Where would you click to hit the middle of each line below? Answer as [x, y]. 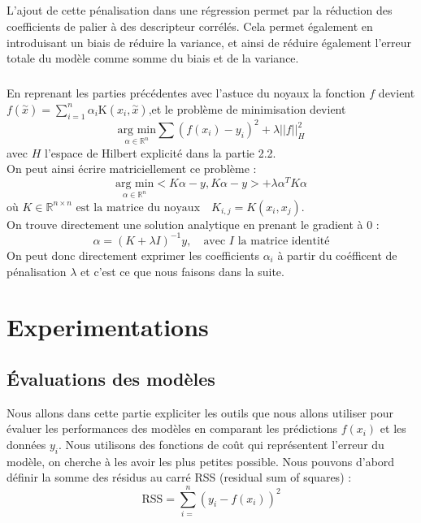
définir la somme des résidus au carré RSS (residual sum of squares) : [179, 477]
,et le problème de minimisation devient [247, 108]
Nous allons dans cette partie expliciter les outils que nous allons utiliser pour [200, 412]
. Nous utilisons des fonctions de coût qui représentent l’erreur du [221, 444]
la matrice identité [284, 241]
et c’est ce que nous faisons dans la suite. [182, 271]
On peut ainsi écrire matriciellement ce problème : [132, 169]
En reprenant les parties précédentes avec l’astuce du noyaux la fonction [186, 93]
